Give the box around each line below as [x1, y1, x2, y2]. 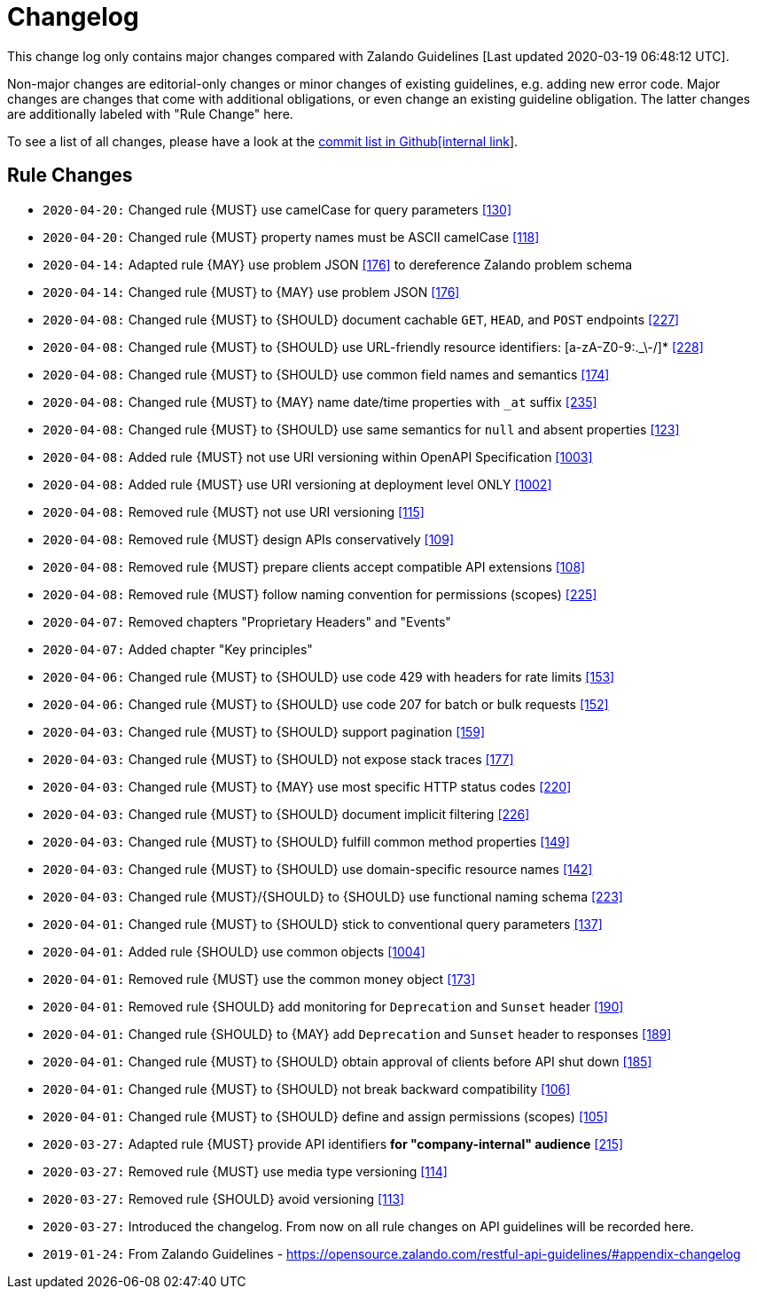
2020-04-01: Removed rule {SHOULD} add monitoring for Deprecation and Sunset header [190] [43, 998, 624, 1014]
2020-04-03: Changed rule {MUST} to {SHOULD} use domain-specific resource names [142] [43, 861, 593, 877]
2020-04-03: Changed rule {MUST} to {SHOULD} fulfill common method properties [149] [43, 833, 570, 849]
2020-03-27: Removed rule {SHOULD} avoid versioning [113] [43, 1191, 405, 1206]
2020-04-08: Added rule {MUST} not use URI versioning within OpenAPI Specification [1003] [43, 449, 593, 465]
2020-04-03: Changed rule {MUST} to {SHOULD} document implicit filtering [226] [43, 806, 530, 822]
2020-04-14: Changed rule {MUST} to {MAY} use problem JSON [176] [43, 284, 460, 300]
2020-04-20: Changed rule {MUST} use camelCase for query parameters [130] [43, 201, 512, 217]
